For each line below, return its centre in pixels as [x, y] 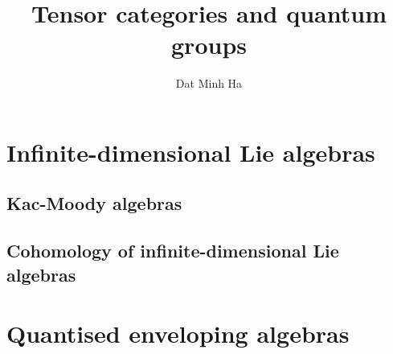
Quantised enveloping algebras [178, 333]
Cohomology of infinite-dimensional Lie [173, 251]
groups [209, 45]
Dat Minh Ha [209, 83]
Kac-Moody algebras [94, 203]
